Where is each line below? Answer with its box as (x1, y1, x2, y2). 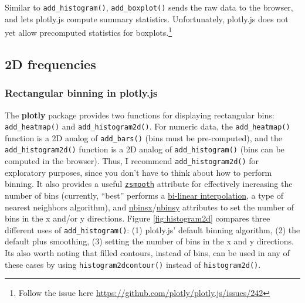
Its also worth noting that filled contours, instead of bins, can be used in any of (5, 247, 290, 258)
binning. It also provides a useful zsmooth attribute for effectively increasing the (5, 178, 293, 190)
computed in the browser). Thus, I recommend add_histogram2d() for (5, 155, 259, 167)
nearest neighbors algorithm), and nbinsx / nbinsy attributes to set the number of (5, 200, 294, 213)
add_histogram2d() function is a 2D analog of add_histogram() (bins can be (5, 143, 284, 155)
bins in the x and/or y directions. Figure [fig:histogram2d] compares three (5, 212, 270, 224)
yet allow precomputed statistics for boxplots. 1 (5, 25, 172, 38)
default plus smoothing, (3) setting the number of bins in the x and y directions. (5, 235, 294, 247)
